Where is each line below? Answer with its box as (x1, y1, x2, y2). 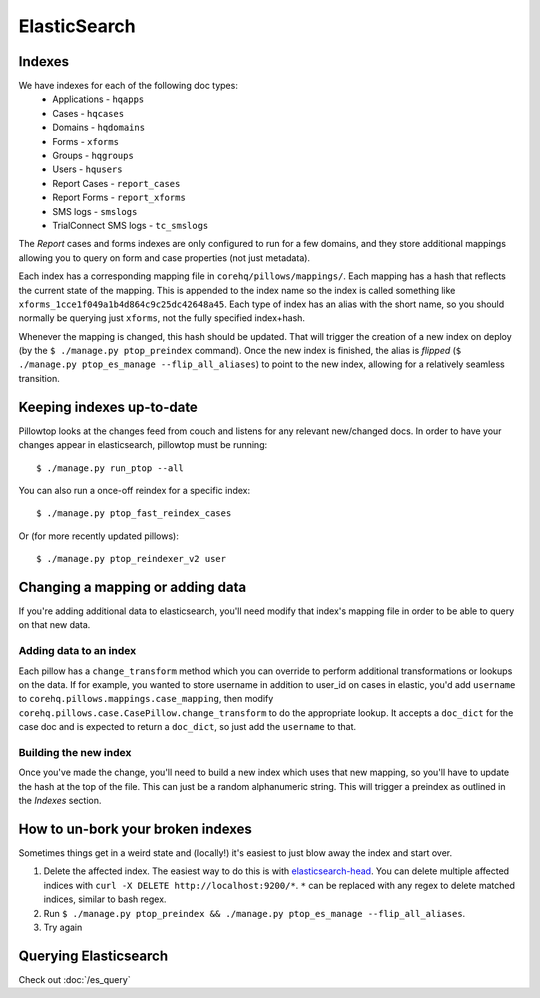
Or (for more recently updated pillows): (18, 530, 179, 542)
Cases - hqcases (52, 107, 125, 119)
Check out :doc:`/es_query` (18, 973, 131, 985)
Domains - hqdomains (52, 121, 145, 134)
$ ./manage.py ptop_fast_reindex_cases (36, 508, 232, 519)
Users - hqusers (52, 163, 123, 175)
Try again (43, 921, 83, 933)
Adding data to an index (18, 644, 137, 658)
